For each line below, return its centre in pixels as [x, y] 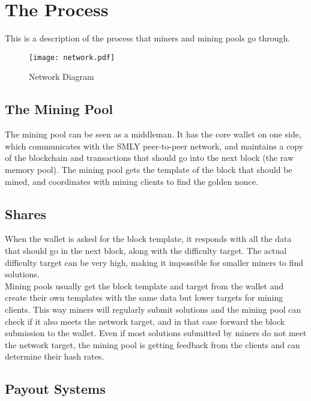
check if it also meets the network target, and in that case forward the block [145, 321]
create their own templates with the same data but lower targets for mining [144, 297]
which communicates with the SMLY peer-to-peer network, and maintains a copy [154, 146]
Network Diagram [62, 77]
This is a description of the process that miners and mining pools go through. [148, 38]
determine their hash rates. [55, 356]
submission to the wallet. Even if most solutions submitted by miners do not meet [156, 333]
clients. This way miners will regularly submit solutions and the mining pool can [153, 309]
